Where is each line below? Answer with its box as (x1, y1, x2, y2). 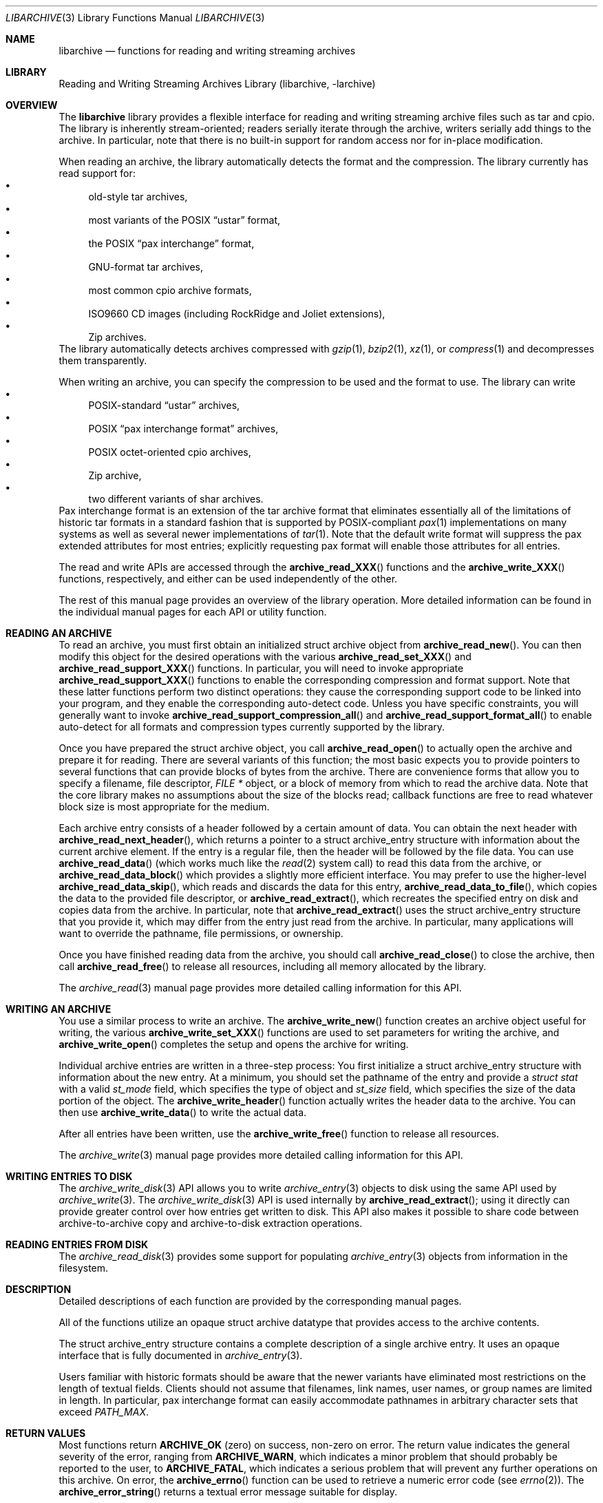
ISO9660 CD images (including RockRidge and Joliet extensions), (88, 308, 385, 319)
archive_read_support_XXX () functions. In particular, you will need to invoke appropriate (59, 662, 464, 674)
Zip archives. (88, 331, 147, 343)
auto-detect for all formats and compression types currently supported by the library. (59, 721, 445, 733)
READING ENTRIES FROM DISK (6, 1239, 149, 1250)
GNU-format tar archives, (88, 261, 204, 273)
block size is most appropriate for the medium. (59, 801, 270, 812)
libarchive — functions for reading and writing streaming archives (59, 45, 356, 56)
